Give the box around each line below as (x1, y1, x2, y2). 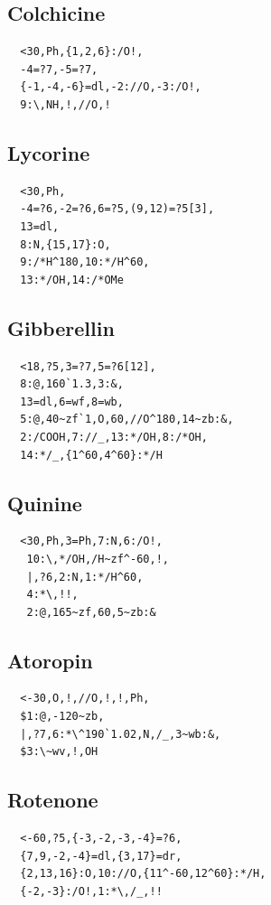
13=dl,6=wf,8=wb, (20, 395, 124, 408)
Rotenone (7, 786, 98, 814)
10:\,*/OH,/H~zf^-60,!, (26, 552, 169, 565)
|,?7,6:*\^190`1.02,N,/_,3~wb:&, (20, 727, 221, 741)
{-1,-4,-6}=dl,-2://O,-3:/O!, (20, 80, 201, 94)
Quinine (7, 489, 82, 517)
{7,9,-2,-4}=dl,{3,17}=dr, (20, 849, 182, 863)
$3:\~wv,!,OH (20, 745, 98, 759)
